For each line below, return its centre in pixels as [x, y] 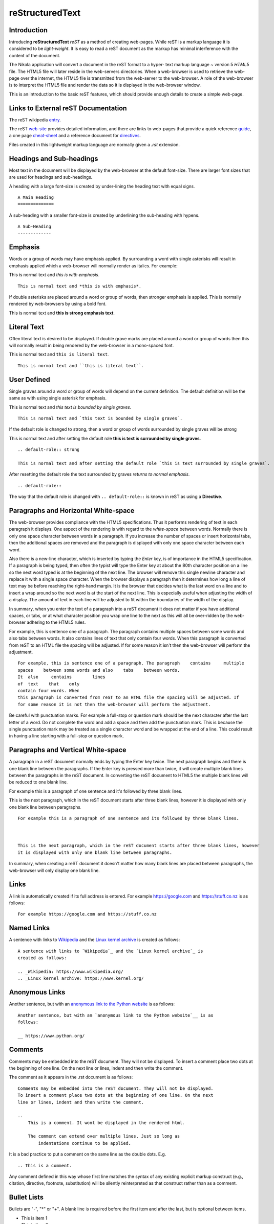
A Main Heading [36, 197]
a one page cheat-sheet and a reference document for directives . [75, 136]
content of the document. [35, 55]
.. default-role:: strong [49, 450]
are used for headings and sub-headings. [51, 177]
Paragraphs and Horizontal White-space [72, 510]
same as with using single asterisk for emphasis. [58, 398]
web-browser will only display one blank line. [54, 870]
